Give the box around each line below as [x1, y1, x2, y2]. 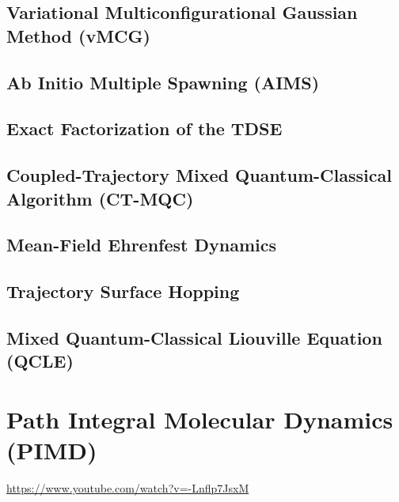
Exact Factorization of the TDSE [6, 116, 283, 141]
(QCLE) [6, 349, 74, 373]
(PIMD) [6, 434, 97, 466]
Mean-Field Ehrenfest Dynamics [6, 232, 276, 257]
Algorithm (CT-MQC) [6, 186, 194, 210]
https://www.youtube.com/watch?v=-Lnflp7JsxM [6, 479, 249, 496]
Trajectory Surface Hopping [6, 279, 240, 304]
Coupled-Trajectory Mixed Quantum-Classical [6, 163, 392, 187]
